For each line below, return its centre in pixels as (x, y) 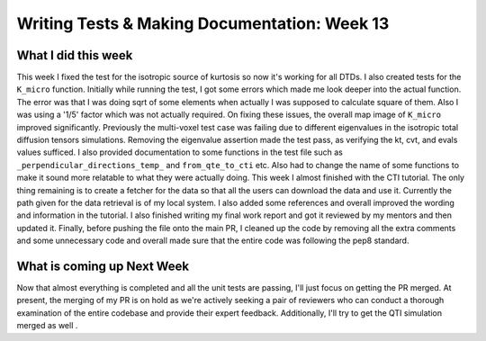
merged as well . (47, 326)
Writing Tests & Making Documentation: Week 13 (203, 23)
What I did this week (75, 55)
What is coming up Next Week (103, 266)
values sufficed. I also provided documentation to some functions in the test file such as (180, 152)
